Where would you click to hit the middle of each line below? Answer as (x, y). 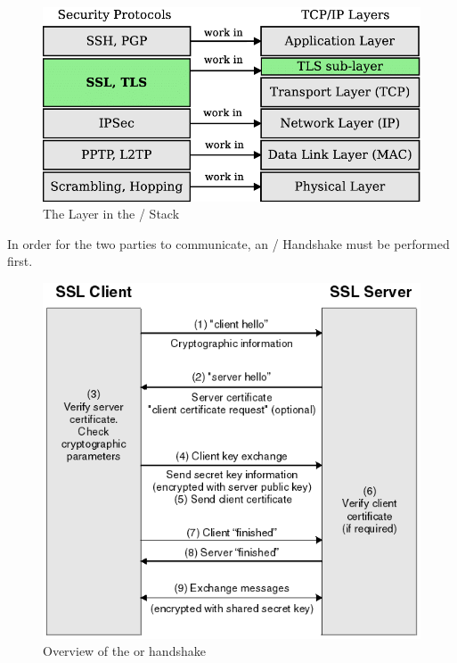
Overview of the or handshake (124, 651)
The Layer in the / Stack (111, 214)
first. (20, 261)
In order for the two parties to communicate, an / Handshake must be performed (228, 243)
